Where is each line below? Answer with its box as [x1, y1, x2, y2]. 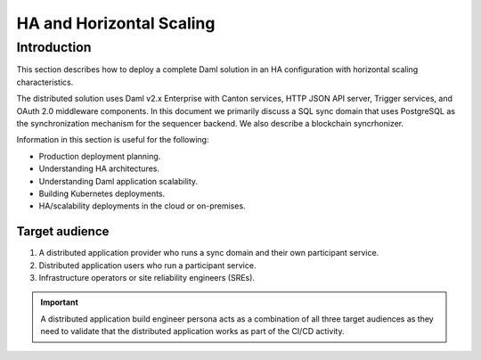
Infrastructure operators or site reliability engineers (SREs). [38, 272, 256, 282]
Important [40, 297, 79, 307]
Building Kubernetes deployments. [38, 188, 166, 199]
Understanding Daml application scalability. [38, 176, 199, 186]
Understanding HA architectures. [38, 163, 160, 174]
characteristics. [16, 77, 74, 87]
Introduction [16, 39, 92, 55]
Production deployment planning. [38, 151, 161, 161]
